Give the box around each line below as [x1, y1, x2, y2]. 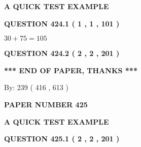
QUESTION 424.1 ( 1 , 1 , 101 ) [4, 18, 120, 28]
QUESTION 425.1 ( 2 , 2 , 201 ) [4, 133, 120, 144]
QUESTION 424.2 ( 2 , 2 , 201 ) [4, 48, 120, 58]
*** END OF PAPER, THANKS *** [4, 65, 137, 75]
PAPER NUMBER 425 [4, 99, 88, 109]
